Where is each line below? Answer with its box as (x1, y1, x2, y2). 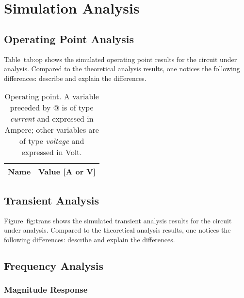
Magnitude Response (4, 283, 88, 296)
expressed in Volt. (21, 146, 82, 158)
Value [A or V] (38, 166, 96, 177)
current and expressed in (10, 113, 94, 125)
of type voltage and (19, 135, 84, 147)
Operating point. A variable (4, 91, 99, 102)
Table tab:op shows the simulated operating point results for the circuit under (4, 54, 237, 64)
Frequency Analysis (4, 258, 104, 273)
